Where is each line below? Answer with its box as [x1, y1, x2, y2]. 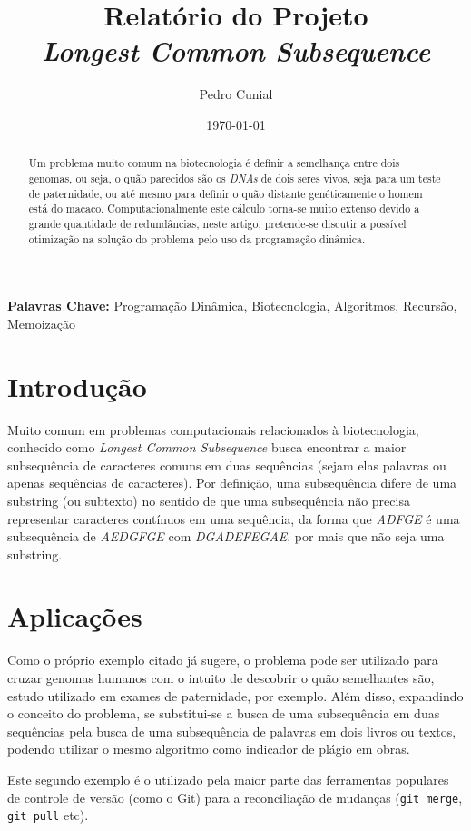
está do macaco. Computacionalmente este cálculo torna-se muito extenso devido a [28, 201, 420, 216]
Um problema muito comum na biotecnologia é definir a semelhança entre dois [28, 155, 400, 171]
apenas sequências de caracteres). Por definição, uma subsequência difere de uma [7, 473, 457, 492]
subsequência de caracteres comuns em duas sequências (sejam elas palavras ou [7, 455, 446, 474]
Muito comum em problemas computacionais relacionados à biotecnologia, [7, 420, 419, 439]
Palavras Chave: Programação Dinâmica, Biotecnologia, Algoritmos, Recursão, [7, 296, 457, 315]
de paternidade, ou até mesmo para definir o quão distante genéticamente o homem [28, 185, 423, 201]
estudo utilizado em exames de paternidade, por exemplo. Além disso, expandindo [7, 686, 464, 705]
